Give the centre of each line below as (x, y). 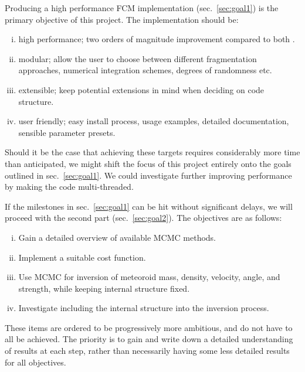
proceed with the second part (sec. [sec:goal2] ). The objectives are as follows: (143, 218)
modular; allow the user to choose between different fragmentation (138, 58)
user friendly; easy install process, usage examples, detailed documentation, (154, 121)
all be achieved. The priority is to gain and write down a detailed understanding (149, 339)
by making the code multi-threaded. (69, 187)
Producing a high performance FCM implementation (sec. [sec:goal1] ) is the (142, 8)
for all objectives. (35, 362)
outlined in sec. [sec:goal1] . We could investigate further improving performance (148, 175)
